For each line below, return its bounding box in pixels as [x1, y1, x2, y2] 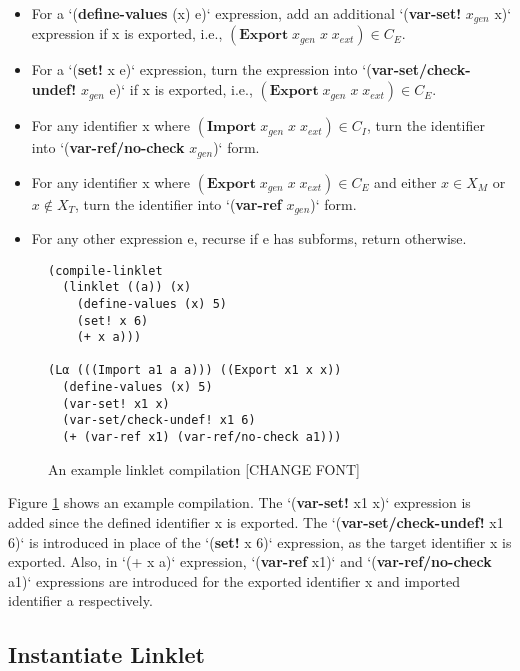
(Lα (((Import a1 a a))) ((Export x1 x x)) [48, 363, 342, 378]
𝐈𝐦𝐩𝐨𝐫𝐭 [206, 120, 257, 135]
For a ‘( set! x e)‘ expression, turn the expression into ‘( [31, 59, 372, 80]
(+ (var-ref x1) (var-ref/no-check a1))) [62, 430, 342, 445]
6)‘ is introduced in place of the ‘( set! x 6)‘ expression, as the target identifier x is [8, 531, 512, 552]
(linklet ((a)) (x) [62, 280, 192, 295]
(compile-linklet [48, 263, 163, 278]
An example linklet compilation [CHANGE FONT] [48, 458, 361, 479]
